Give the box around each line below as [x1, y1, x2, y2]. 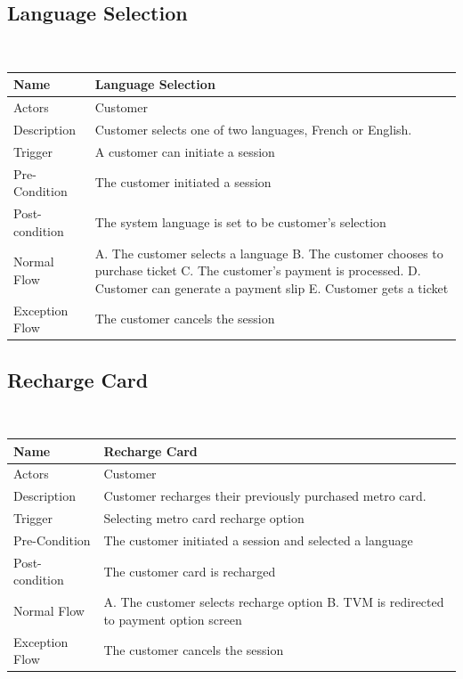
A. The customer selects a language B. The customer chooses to [94, 243, 443, 262]
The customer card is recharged [103, 561, 276, 580]
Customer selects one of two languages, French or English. [94, 119, 412, 138]
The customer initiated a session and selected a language [103, 530, 413, 549]
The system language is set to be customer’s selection [94, 212, 386, 231]
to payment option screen [103, 609, 242, 628]
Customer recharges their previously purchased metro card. [103, 487, 426, 505]
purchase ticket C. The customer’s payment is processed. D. [94, 261, 421, 280]
